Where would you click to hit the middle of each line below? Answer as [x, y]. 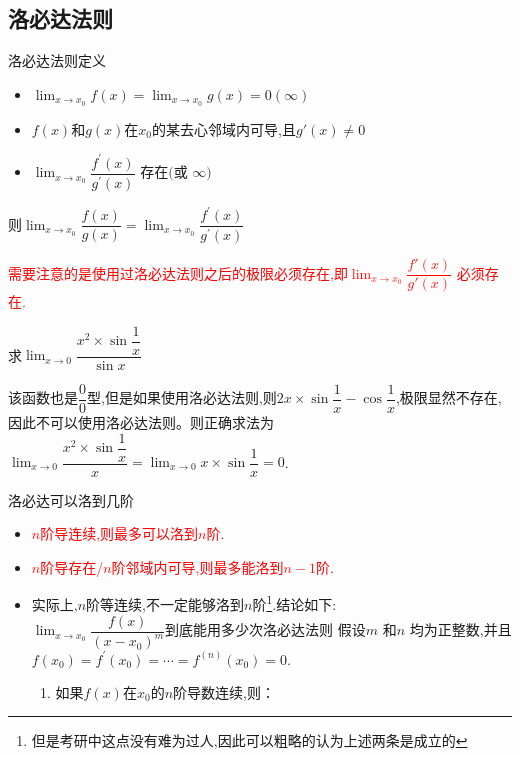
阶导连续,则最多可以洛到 [119, 533]
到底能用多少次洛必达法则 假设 [265, 629]
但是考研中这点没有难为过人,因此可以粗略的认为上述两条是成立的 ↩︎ [249, 740]
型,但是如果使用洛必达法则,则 [182, 397]
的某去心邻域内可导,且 [224, 128]
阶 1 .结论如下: [294, 603]
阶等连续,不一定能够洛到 [165, 604]
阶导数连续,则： [224, 691]
